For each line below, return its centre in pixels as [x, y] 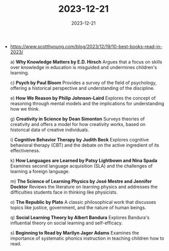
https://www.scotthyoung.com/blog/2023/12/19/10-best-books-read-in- [86, 46]
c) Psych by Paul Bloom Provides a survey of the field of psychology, [83, 82]
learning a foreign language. [40, 171]
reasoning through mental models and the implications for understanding [87, 103]
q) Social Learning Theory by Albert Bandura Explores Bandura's [80, 217]
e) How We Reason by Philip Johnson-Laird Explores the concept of [83, 98]
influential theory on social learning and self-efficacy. [66, 223]
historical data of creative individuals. [50, 130]
